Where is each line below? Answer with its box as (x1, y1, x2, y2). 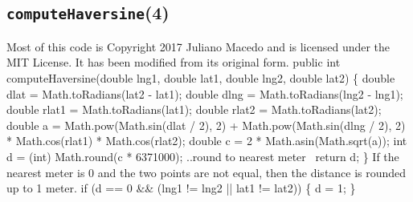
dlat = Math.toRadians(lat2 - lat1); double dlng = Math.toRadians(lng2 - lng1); (6, 85, 403, 102)
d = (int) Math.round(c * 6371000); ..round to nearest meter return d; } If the (6, 147, 399, 164)
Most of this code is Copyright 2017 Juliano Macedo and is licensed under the (6, 38, 391, 55)
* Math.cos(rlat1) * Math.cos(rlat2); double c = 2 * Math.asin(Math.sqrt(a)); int (6, 132, 407, 149)
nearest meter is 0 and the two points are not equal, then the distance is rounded (6, 164, 407, 180)
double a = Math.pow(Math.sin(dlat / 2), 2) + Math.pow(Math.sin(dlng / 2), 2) (6, 116, 406, 133)
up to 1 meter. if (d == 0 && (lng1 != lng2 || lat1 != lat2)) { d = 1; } (6, 180, 356, 196)
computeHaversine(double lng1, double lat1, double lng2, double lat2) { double (6, 69, 395, 86)
